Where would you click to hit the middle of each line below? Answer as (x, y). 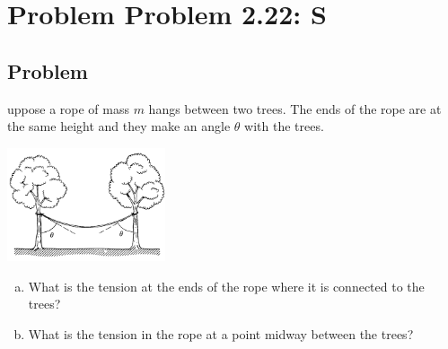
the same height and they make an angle (119, 126)
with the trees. (284, 126)
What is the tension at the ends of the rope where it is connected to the (226, 286)
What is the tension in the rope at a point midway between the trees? (221, 333)
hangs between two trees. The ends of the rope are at (295, 108)
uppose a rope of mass (68, 108)
